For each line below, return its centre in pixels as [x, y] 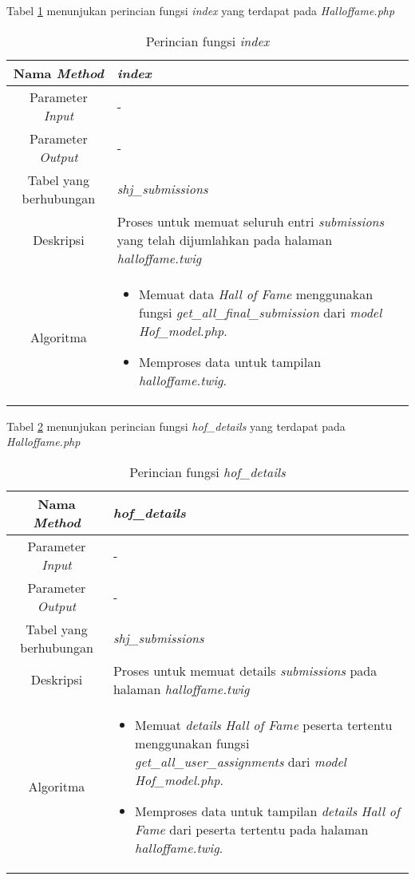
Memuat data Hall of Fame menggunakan [256, 294]
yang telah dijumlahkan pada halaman [225, 239]
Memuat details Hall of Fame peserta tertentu [264, 724]
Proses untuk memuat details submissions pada [245, 670]
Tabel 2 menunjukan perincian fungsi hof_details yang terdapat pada [176, 426]
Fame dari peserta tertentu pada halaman [252, 829]
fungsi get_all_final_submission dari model [260, 312]
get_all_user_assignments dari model [241, 761]
